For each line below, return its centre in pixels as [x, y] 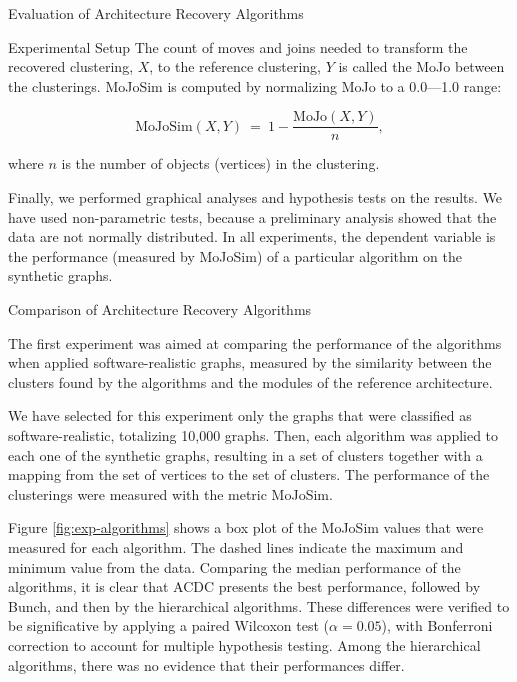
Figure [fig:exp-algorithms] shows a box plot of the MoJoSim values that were [246, 527]
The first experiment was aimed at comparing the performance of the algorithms [255, 342]
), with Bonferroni [437, 625]
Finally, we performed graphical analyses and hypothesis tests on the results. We [255, 197]
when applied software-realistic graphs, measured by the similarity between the [250, 362]
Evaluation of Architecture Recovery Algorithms [156, 13]
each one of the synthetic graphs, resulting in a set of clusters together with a [245, 454]
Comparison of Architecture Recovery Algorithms [160, 309]
